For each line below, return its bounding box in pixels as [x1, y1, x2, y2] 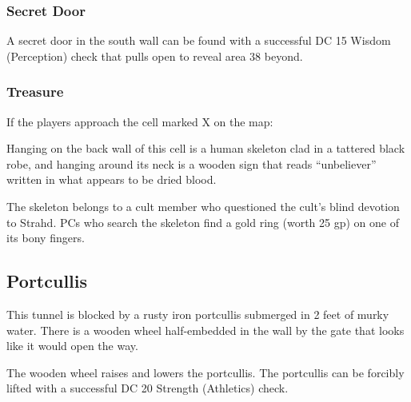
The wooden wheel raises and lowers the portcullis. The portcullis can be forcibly [6, 364, 405, 380]
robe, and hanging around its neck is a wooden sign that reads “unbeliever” [6, 155, 377, 172]
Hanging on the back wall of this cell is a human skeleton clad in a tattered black [6, 140, 405, 157]
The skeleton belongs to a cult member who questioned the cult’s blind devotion [6, 198, 400, 214]
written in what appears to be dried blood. [6, 171, 217, 188]
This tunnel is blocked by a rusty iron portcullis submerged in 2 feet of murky [6, 305, 389, 322]
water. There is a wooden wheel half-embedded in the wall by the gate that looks [6, 321, 405, 338]
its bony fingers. [6, 229, 85, 246]
